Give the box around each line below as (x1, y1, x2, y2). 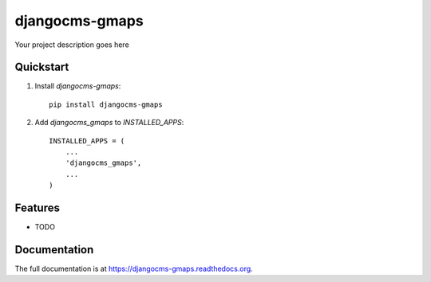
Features (14, 202, 60, 214)
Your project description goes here (14, 40, 129, 49)
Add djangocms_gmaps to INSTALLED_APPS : (34, 118, 184, 127)
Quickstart (14, 61, 69, 74)
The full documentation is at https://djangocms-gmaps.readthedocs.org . (14, 264, 253, 273)
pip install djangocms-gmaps (49, 100, 163, 109)
